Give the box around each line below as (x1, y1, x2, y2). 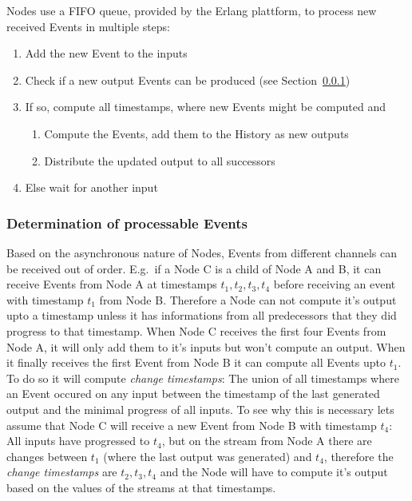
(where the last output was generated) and (103, 447, 312, 464)
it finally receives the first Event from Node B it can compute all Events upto (6, 354, 386, 371)
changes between (6, 447, 88, 464)
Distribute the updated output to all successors (44, 152, 275, 169)
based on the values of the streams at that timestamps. (6, 479, 276, 495)
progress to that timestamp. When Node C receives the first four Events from (6, 322, 386, 339)
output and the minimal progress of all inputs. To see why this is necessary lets (6, 400, 394, 417)
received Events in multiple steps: (6, 18, 171, 34)
